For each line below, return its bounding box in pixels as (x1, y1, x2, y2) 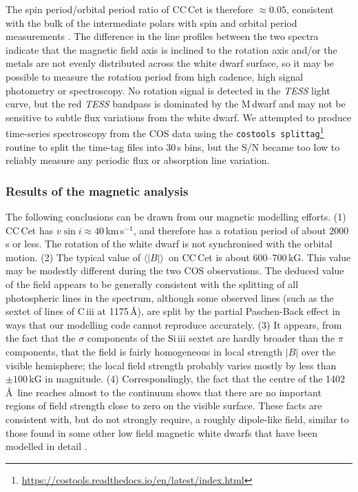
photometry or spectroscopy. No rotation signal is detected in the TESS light (6, 83, 330, 97)
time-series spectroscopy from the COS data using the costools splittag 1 (6, 124, 324, 140)
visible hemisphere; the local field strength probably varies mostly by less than (6, 358, 337, 372)
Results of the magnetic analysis (6, 182, 189, 199)
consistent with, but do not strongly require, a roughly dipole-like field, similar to (6, 411, 349, 426)
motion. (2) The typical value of (6, 249, 140, 264)
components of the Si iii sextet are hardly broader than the (87, 331, 335, 345)
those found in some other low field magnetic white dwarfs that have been (6, 425, 317, 440)
